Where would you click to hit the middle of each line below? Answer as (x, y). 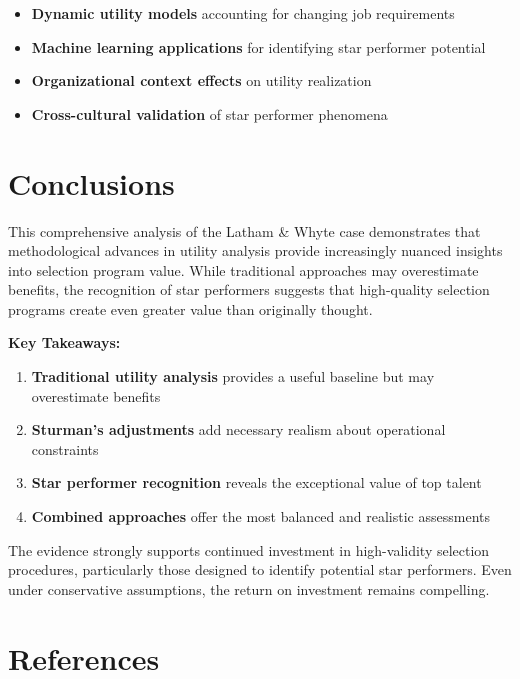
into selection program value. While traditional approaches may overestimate (243, 269)
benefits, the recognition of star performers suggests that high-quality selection (249, 289)
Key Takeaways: (64, 342)
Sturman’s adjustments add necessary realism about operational (238, 429)
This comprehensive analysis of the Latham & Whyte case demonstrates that (244, 230)
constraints (65, 448)
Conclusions (91, 182)
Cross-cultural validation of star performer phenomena (209, 113)
